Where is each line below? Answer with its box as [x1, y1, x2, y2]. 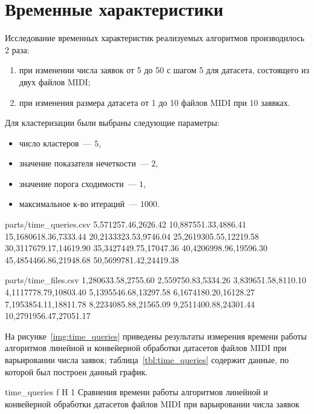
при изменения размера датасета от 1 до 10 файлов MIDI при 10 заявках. [19, 96, 290, 108]
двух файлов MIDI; [19, 75, 91, 88]
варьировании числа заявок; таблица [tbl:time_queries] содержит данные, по [5, 353, 289, 366]
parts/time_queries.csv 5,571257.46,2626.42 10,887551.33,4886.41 [5, 218, 246, 231]
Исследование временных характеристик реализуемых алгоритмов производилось [5, 31, 305, 44]
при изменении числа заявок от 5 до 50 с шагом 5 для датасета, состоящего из [19, 64, 310, 76]
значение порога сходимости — [19, 177, 137, 189]
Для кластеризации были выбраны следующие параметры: [5, 116, 220, 129]
